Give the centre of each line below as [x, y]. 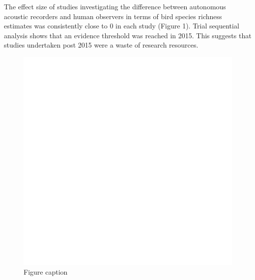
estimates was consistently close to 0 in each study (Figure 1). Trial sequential [122, 26]
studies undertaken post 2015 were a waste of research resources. [101, 45]
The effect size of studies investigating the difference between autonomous [115, 6]
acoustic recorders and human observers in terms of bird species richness [113, 16]
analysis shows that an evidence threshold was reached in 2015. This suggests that [128, 35]
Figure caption [46, 271]
